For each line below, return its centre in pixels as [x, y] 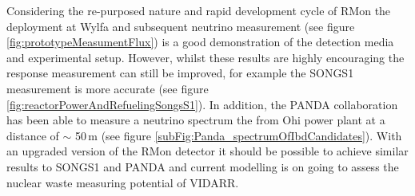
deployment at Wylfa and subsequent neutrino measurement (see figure [181, 26]
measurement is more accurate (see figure [108, 88]
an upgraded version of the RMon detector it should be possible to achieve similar [207, 151]
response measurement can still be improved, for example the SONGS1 [180, 73]
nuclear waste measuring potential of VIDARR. [123, 182]
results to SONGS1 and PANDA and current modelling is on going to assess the [203, 166]
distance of [33, 135]
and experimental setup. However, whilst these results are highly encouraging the [206, 57]
